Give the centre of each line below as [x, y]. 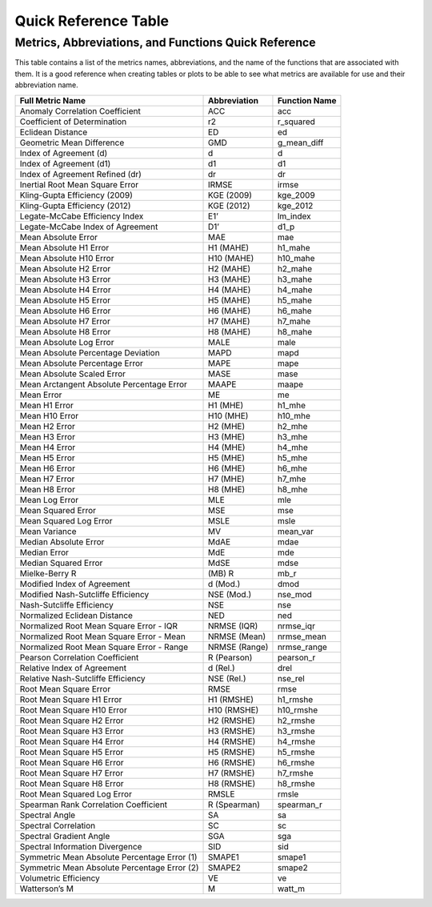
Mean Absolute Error [58, 237]
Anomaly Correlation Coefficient [80, 110]
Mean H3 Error [48, 436]
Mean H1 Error [46, 405]
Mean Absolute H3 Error [65, 279]
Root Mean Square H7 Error [72, 773]
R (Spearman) [234, 805]
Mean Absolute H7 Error [65, 321]
